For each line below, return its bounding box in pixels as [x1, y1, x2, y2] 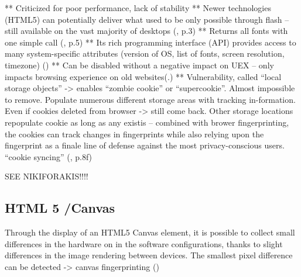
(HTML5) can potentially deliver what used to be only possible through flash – [5, 13, 289, 25]
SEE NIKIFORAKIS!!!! [5, 170, 88, 182]
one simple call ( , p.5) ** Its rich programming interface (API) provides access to [5, 36, 296, 48]
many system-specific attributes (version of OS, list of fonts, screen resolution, [5, 47, 285, 60]
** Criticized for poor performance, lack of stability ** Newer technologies [5, 2, 271, 13]
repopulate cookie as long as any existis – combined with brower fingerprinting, [5, 116, 289, 128]
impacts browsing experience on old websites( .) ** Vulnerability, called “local [5, 70, 282, 82]
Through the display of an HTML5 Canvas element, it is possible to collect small [5, 226, 295, 238]
